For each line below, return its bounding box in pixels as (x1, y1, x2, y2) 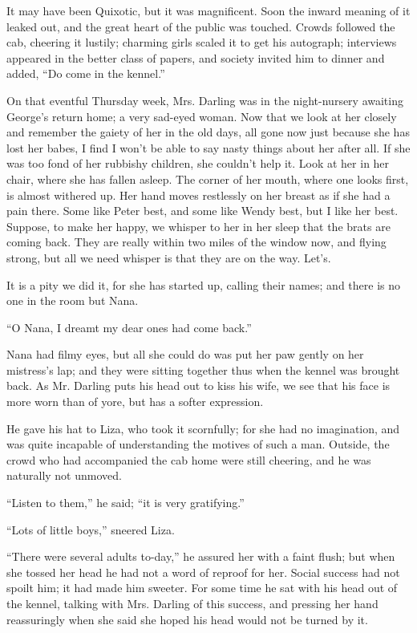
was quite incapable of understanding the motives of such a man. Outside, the (6, 436, 390, 452)
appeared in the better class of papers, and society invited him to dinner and (6, 49, 385, 66)
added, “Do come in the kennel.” (6, 65, 165, 82)
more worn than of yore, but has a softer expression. (6, 393, 264, 410)
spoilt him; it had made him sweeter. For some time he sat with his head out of (6, 579, 398, 596)
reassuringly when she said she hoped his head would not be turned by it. (6, 611, 368, 627)
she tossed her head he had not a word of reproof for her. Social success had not (6, 563, 400, 580)
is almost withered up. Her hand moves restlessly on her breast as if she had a (6, 186, 391, 203)
